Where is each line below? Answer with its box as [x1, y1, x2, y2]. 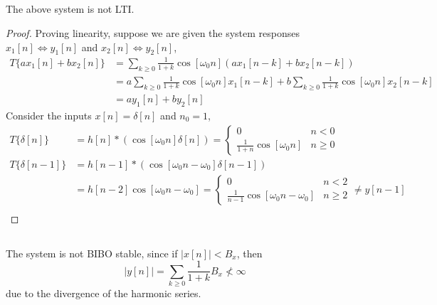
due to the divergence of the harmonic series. [6, 285, 201, 300]
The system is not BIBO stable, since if [6, 245, 178, 260]
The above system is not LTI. [6, 1, 135, 16]
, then [236, 245, 263, 260]
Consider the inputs [6, 107, 92, 122]
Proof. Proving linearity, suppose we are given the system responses [6, 25, 300, 40]
